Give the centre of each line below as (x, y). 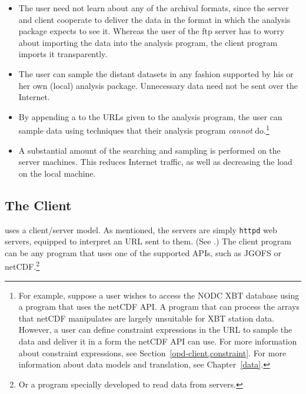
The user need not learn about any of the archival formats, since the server (154, 8)
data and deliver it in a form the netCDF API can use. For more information (158, 341)
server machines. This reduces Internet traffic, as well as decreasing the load (155, 162)
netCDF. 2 (22, 266)
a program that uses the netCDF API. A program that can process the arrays (159, 307)
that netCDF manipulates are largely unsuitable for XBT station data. (146, 318)
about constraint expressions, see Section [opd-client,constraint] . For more (152, 352)
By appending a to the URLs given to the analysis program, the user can (150, 116)
